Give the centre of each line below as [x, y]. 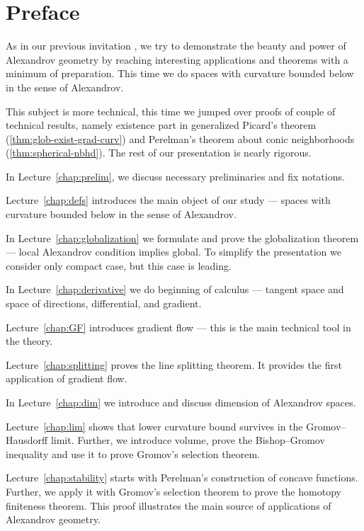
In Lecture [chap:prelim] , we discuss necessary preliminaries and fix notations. [175, 176]
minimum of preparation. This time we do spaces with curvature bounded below [180, 73]
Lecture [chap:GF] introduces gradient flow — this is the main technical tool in [178, 327]
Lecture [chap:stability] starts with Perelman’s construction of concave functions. [182, 478]
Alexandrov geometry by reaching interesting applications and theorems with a [177, 59]
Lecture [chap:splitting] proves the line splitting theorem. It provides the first [174, 364]
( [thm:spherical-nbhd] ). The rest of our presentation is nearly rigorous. [159, 153]
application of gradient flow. [67, 378]
